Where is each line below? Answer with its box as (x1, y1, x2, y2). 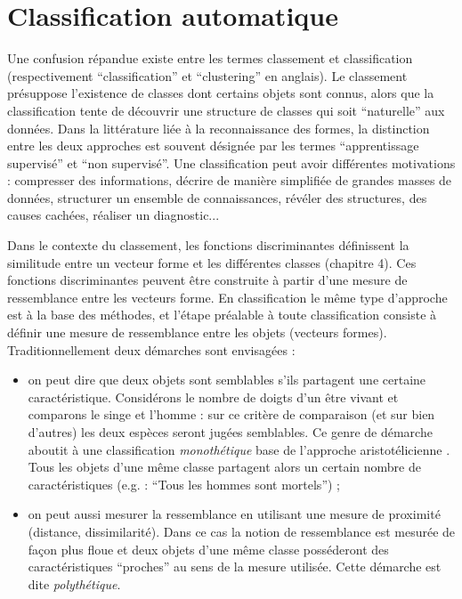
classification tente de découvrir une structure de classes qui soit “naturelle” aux (7, 101, 445, 119)
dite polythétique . (28, 574, 121, 593)
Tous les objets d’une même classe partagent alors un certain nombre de (28, 457, 421, 476)
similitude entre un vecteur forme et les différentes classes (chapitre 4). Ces (7, 253, 417, 271)
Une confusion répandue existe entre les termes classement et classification (7, 49, 413, 68)
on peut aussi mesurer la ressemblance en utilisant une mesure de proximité (28, 505, 441, 523)
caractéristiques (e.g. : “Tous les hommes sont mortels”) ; (28, 474, 340, 493)
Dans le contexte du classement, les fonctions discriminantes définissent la (7, 236, 409, 255)
